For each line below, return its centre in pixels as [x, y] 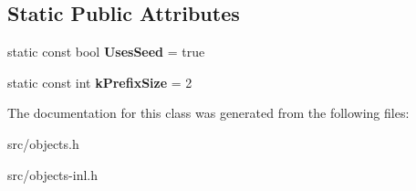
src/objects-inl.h [52, 174]
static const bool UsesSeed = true [106, 52]
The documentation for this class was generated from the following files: [208, 113]
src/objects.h [43, 143]
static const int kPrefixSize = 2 [100, 82]
